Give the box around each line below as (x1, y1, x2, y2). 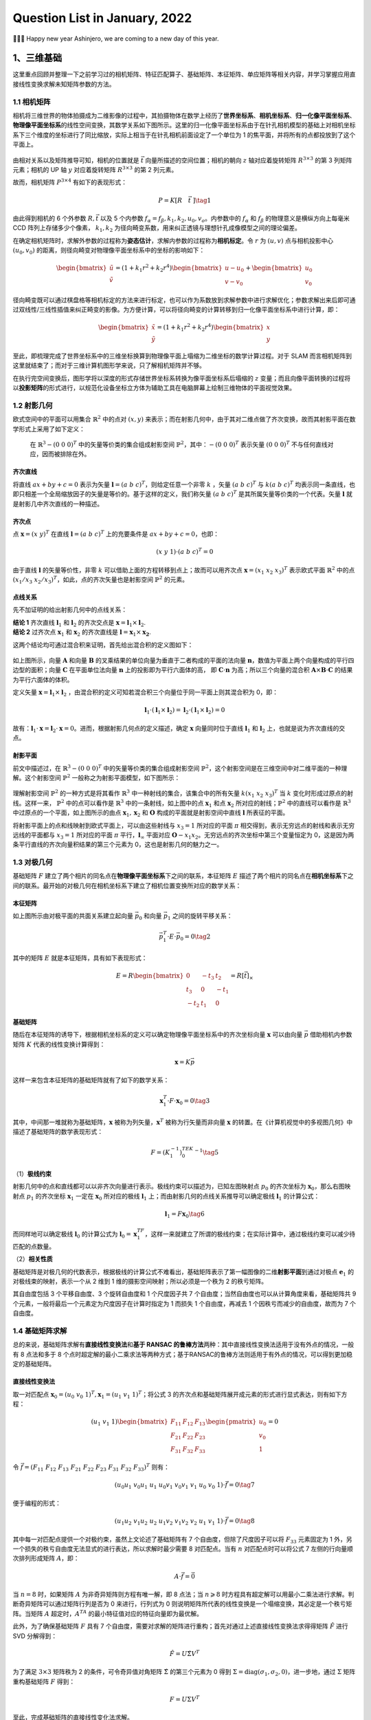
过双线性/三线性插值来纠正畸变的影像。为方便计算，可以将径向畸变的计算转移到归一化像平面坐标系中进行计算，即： (12, 305, 340, 313)
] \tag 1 (192, 196, 212, 204)
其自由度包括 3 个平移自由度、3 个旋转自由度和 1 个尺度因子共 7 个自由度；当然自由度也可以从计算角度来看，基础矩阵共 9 (12, 1290, 357, 1298)
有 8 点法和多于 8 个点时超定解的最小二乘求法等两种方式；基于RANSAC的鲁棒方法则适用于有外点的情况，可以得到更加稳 (12, 1350, 353, 1358)
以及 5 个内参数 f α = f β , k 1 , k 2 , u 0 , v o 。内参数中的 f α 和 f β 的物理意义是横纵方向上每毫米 (100, 214, 350, 224)
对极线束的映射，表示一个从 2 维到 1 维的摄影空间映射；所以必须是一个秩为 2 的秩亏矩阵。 (12, 1277, 268, 1286)
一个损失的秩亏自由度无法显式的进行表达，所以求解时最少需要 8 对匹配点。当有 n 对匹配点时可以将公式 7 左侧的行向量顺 (12, 1545, 354, 1553)
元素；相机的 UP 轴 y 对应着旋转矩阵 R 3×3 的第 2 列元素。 (12, 165, 178, 173)
